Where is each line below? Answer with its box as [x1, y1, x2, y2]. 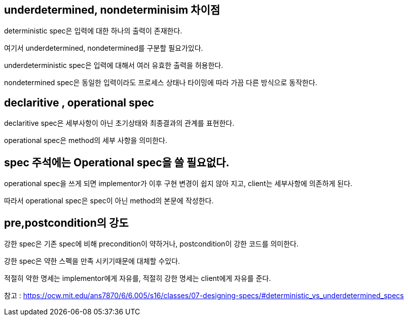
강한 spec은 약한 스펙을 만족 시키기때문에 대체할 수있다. [4, 256, 180, 265]
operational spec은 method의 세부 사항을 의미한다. [4, 136, 167, 145]
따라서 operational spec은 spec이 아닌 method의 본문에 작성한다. [4, 196, 214, 205]
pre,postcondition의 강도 [4, 216, 129, 229]
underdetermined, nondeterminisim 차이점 [4, 4, 220, 16]
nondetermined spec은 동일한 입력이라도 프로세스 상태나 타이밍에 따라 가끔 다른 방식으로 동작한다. [4, 78, 317, 87]
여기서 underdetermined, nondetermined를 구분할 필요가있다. [4, 44, 203, 53]
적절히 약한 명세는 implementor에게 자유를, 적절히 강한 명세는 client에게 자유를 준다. [4, 273, 271, 282]
